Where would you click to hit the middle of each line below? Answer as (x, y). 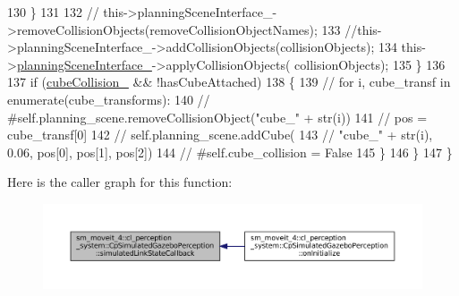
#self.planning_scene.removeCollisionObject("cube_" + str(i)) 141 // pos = (217, 117)
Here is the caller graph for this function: (120, 182)
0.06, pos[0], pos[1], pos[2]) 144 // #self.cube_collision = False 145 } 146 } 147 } (230, 152)
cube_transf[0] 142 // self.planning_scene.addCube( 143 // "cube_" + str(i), (220, 135)
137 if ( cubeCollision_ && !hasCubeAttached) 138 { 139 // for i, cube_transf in (229, 82)
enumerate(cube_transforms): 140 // (109, 99)
